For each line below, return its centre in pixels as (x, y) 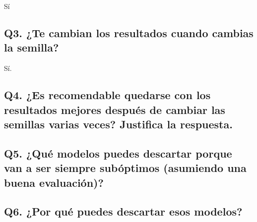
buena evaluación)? (54, 182)
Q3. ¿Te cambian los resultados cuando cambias (129, 32)
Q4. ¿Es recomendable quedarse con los (107, 95)
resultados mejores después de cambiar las (115, 109)
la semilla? (32, 47)
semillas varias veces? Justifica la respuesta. (118, 124)
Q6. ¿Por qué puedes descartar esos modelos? (123, 211)
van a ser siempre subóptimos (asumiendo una (125, 168)
